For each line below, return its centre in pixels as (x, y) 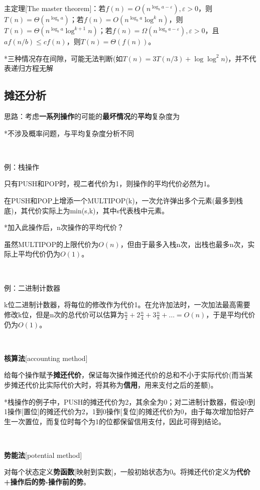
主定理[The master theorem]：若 (55, 8)
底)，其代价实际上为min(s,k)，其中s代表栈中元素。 (86, 210)
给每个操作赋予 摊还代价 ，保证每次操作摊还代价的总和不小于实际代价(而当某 (128, 375)
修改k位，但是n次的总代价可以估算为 (64, 314)
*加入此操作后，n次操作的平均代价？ (64, 227)
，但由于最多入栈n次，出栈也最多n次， (184, 244)
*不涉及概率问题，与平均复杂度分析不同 (69, 133)
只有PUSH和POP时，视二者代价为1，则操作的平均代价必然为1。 (109, 183)
